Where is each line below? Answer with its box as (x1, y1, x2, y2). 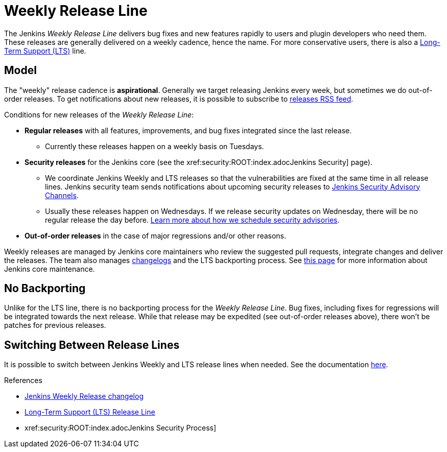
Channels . (45, 191, 79, 200)
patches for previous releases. (4, 321, 106, 330)
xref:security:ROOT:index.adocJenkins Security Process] (25, 423, 217, 433)
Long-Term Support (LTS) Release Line (25, 408, 155, 417)
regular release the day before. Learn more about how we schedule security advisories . (45, 215, 340, 224)
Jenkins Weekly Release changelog (25, 392, 144, 401)
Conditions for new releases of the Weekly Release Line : (4, 110, 194, 119)
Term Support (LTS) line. (4, 46, 86, 55)
